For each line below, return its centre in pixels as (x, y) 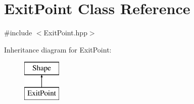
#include (18, 33)
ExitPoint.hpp (65, 33)
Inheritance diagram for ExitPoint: (58, 49)
